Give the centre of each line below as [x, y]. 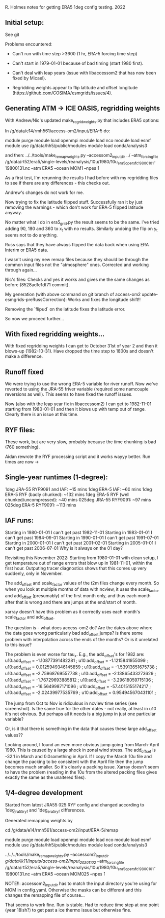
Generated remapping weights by [39, 821]
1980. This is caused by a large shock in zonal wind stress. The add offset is [81, 751]
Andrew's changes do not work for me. [45, 192]
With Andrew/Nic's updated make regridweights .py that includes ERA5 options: [82, 121]
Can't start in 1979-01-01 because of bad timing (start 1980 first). [78, 63]
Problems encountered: [29, 44]
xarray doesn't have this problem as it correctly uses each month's [73, 612]
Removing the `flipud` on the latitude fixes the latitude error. [65, 309]
